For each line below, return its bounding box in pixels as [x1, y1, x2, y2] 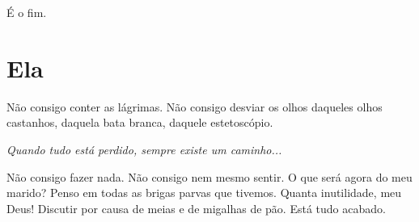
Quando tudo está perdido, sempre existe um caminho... [6, 140, 282, 157]
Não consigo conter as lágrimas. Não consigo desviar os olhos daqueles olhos [6, 98, 383, 115]
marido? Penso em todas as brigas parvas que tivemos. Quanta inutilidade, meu [6, 184, 402, 201]
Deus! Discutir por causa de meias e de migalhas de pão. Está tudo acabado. [6, 199, 386, 216]
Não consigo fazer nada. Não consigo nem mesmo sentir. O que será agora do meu [6, 168, 413, 185]
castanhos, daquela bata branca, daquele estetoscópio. [6, 114, 273, 131]
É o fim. [6, 4, 47, 20]
